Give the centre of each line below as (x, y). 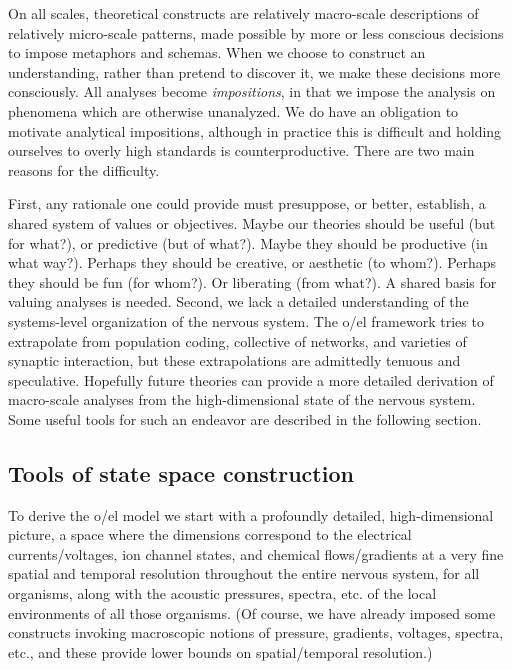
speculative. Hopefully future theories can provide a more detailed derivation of (251, 379)
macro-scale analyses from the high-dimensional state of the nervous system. (242, 399)
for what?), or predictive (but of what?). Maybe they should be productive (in (248, 242)
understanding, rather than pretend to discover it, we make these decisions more (254, 71)
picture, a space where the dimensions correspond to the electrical (210, 534)
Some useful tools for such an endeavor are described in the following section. (245, 418)
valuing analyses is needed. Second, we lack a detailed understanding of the (238, 301)
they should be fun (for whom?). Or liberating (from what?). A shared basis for (252, 281)
